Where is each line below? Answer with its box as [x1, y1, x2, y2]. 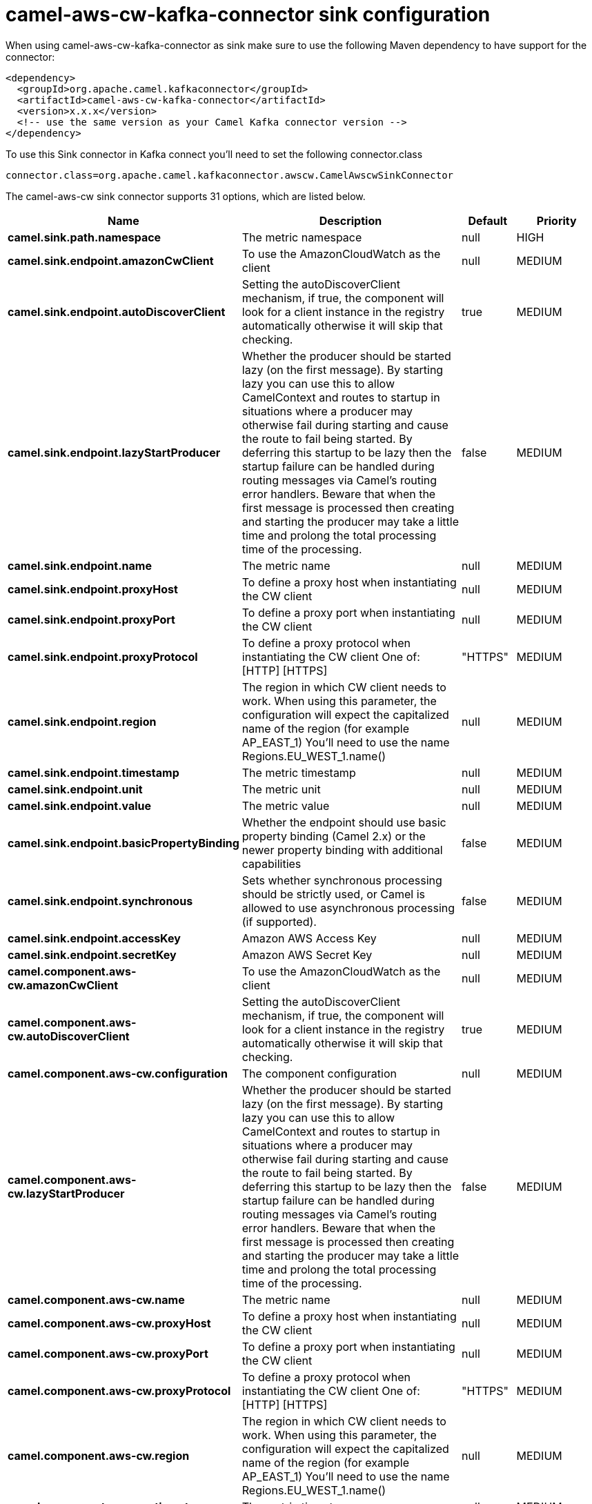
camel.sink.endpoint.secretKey [8, 947, 177, 962]
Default [468, 213, 508, 228]
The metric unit [241, 782, 321, 796]
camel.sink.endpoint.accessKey [8, 931, 181, 945]
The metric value [241, 798, 330, 813]
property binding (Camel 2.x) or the [241, 829, 426, 843]
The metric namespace [241, 230, 362, 244]
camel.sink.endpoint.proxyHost [8, 582, 178, 596]
